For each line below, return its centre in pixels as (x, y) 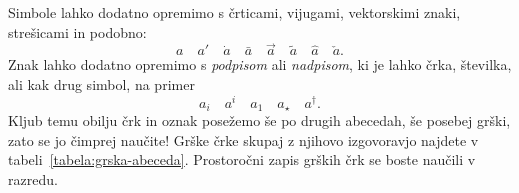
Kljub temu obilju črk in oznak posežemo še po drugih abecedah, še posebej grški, (259, 120)
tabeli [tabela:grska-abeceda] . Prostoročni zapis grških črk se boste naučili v (242, 159)
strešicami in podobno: (77, 31)
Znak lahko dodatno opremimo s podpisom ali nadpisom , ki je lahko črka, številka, (260, 64)
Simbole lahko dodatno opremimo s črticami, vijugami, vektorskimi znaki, (234, 12)
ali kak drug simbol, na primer (101, 84)
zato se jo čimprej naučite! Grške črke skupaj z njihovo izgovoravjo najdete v (243, 139)
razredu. (33, 178)
